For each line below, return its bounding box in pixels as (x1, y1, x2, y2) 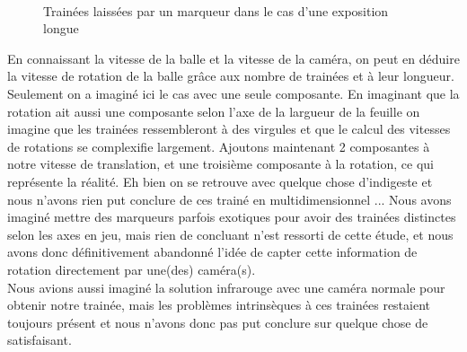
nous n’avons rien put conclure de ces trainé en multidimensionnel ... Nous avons (7, 189, 452, 208)
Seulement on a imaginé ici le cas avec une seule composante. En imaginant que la (7, 84, 460, 102)
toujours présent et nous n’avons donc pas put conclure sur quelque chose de (7, 312, 428, 331)
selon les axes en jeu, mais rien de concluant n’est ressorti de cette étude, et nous (7, 224, 454, 243)
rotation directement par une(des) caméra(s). (7, 260, 256, 278)
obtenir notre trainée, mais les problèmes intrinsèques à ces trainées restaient (7, 295, 431, 314)
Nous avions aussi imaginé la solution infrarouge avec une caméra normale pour (7, 277, 445, 296)
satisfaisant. (7, 330, 72, 349)
